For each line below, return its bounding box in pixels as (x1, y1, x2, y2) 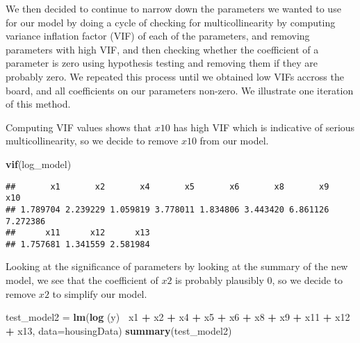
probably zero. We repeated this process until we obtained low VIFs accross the (6, 69, 344, 83)
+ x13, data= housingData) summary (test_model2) (6, 323, 232, 337)
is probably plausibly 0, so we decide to (175, 273, 343, 287)
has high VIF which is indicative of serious (173, 119, 355, 134)
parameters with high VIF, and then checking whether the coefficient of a (6, 42, 319, 56)
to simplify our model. (52, 286, 147, 301)
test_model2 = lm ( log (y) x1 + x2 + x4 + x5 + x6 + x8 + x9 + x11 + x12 (6, 310, 350, 324)
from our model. (199, 133, 269, 148)
